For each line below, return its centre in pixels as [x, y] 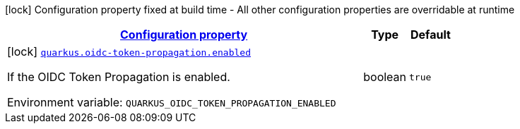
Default [431, 35]
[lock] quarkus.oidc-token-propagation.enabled [129, 51]
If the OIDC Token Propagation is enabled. [119, 77]
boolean [385, 77]
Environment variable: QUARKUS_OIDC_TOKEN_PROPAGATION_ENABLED [172, 102]
